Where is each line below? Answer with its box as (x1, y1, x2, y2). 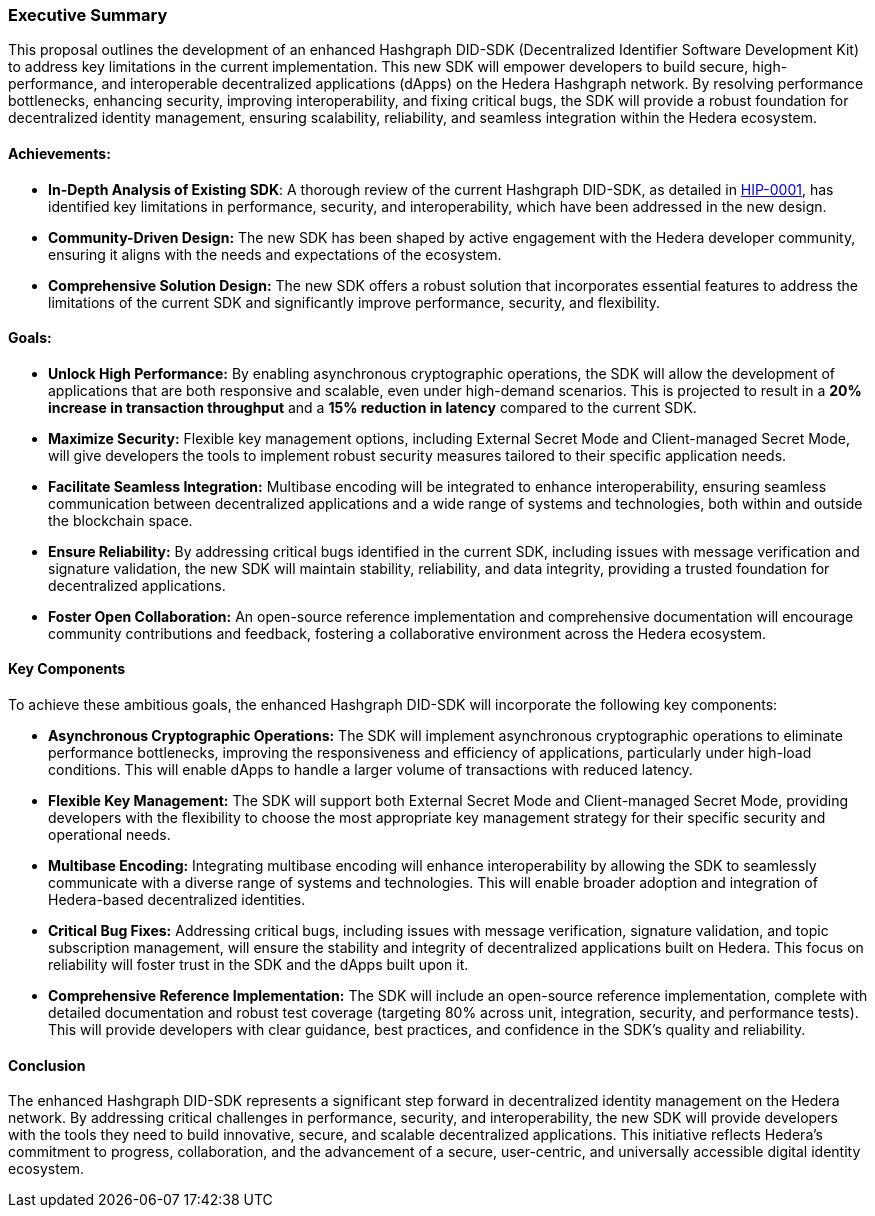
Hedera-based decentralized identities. (48, 891, 306, 909)
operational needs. (48, 826, 171, 844)
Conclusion (8, 1056, 86, 1074)
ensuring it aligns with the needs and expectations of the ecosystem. (48, 245, 502, 263)
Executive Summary (8, 5, 168, 25)
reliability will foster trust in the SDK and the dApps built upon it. (48, 956, 469, 974)
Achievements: (8, 144, 111, 162)
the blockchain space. (48, 511, 193, 529)
